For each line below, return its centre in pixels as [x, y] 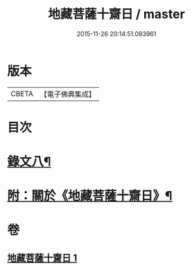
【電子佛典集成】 [68, 94]
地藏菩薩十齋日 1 [42, 258]
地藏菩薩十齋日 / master [116, 14]
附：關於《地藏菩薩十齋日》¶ [90, 196]
